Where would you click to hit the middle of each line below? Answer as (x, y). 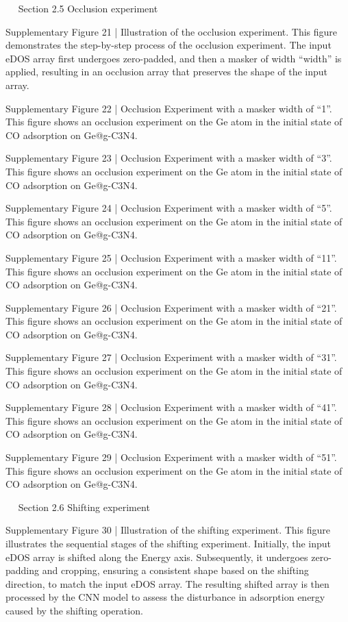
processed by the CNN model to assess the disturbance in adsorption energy (165, 597)
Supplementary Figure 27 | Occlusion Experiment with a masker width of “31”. (171, 357)
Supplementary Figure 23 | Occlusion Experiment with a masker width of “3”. (169, 158)
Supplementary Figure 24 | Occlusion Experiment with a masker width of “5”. (169, 208)
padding (23, 570)
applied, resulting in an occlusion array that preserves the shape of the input (167, 72)
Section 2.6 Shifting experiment (84, 507)
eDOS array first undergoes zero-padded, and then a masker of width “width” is (174, 58)
